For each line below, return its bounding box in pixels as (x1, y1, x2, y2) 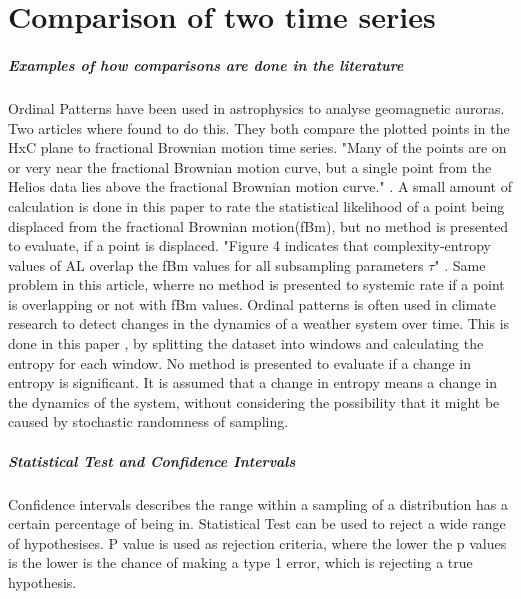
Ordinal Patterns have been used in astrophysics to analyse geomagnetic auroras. (8, 97, 505, 118)
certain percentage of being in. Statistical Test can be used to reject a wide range (8, 513, 506, 534)
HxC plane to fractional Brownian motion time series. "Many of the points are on (8, 137, 507, 158)
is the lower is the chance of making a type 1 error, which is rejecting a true (8, 552, 473, 573)
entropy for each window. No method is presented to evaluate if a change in (8, 352, 472, 373)
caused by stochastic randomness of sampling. (8, 411, 289, 432)
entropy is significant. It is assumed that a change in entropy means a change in (8, 372, 497, 393)
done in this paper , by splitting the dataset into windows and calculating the (8, 333, 484, 354)
